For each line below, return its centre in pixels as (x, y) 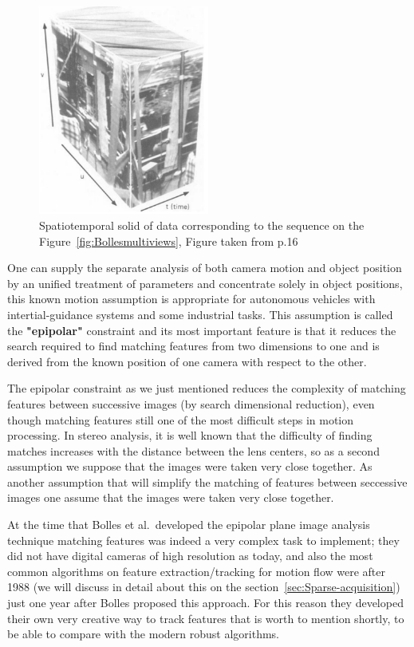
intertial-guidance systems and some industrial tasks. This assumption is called (200, 314)
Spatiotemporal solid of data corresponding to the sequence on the (202, 225)
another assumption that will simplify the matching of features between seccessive (207, 481)
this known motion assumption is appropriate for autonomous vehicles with (191, 299)
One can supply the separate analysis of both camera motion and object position (205, 268)
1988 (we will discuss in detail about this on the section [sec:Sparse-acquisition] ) (204, 587)
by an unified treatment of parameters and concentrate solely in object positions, (205, 283)
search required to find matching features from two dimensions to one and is (193, 346)
